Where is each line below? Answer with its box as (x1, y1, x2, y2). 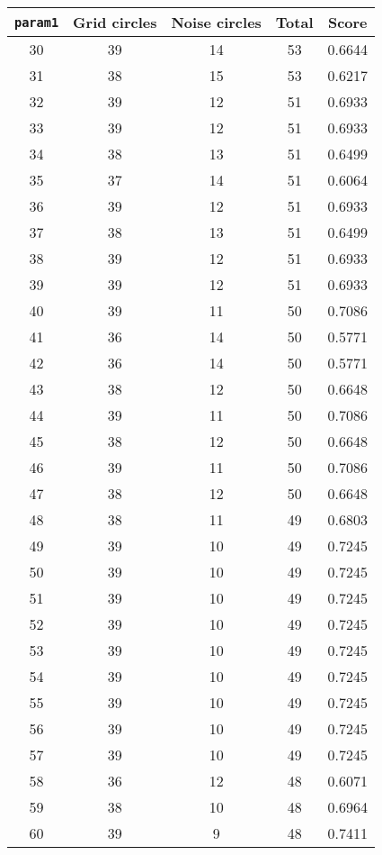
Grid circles (73, 12, 157, 32)
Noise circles (171, 12, 262, 32)
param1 (14, 14, 59, 30)
